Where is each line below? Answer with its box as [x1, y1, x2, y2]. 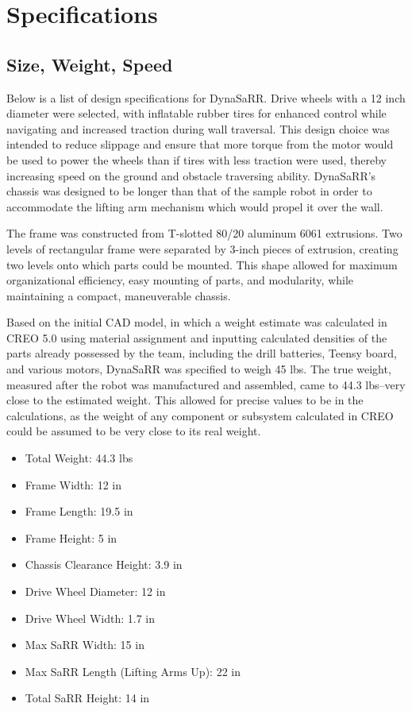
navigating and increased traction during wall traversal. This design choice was [6, 120, 390, 137]
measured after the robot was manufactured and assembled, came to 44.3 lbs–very [6, 376, 406, 392]
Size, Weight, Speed [6, 52, 173, 76]
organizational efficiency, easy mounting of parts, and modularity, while [6, 272, 354, 288]
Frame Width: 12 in [25, 476, 121, 493]
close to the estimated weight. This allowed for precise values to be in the [6, 392, 364, 408]
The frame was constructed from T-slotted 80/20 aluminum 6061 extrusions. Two [6, 225, 402, 242]
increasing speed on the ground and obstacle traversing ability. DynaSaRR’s [6, 167, 376, 184]
